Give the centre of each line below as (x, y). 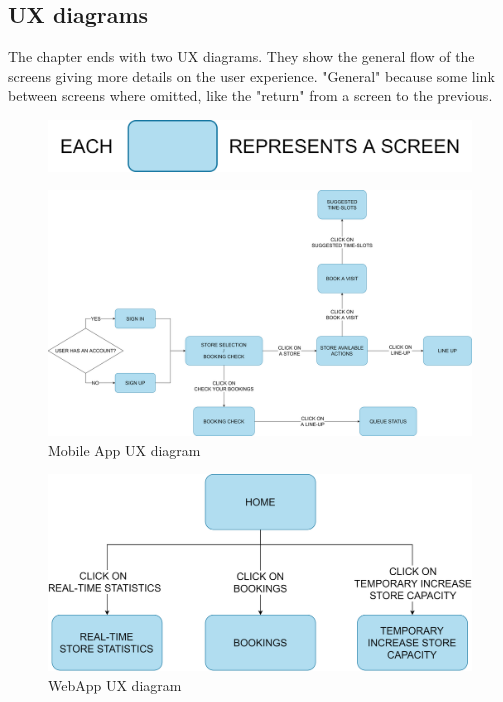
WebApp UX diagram (115, 684)
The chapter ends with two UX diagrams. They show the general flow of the (241, 56)
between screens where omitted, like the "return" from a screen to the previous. (250, 95)
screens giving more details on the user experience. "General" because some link (251, 75)
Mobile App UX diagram (124, 449)
